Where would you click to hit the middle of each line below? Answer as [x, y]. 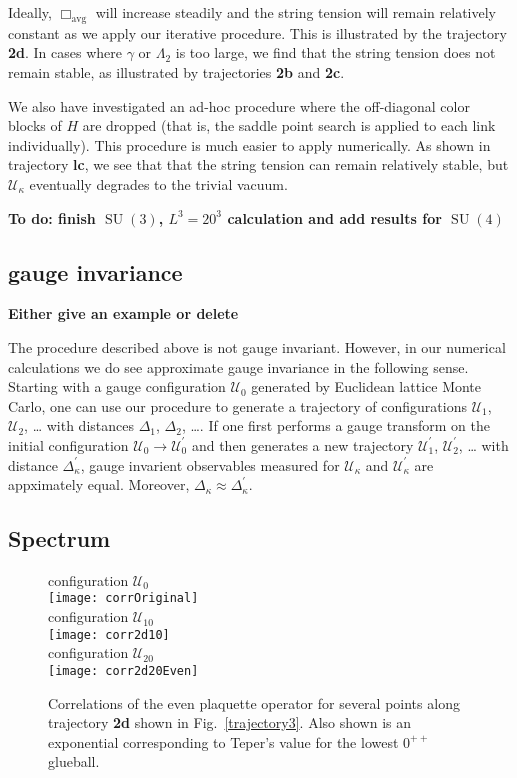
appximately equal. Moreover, [99, 484]
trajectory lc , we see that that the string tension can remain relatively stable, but [258, 164]
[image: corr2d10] [109, 634]
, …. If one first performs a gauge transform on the [336, 425]
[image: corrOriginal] [123, 598]
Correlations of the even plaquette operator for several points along [254, 702]
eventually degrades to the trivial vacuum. [158, 183]
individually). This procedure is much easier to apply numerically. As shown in [249, 144]
